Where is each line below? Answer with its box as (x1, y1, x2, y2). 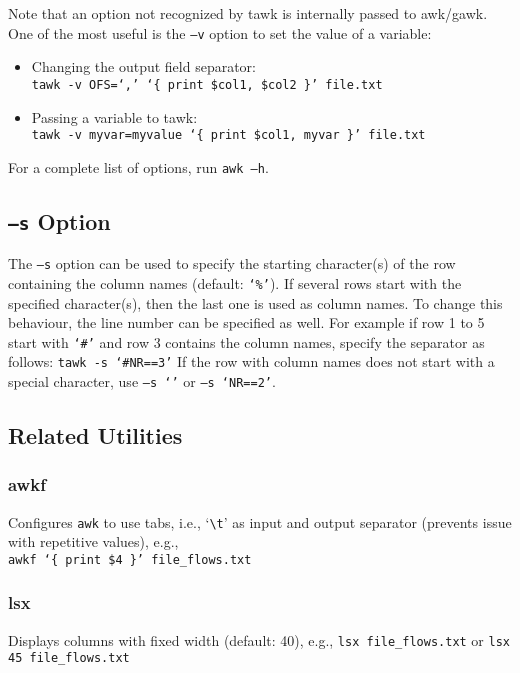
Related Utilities (8, 420, 183, 451)
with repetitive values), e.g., (8, 531, 179, 552)
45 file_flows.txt (8, 651, 130, 666)
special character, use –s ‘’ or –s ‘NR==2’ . (8, 371, 276, 391)
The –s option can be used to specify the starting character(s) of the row (8, 253, 456, 274)
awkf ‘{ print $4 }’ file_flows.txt (8, 552, 252, 567)
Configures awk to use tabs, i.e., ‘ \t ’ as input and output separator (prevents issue (8, 511, 512, 532)
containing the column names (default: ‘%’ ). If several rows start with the (8, 272, 462, 293)
